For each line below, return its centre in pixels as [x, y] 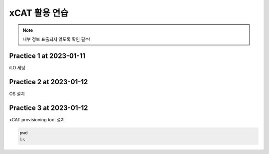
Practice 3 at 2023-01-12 [49, 108]
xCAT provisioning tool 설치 [37, 119]
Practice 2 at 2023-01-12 [49, 82]
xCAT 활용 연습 [39, 13]
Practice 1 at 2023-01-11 [47, 56]
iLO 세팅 [17, 67]
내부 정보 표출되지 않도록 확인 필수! [57, 39]
